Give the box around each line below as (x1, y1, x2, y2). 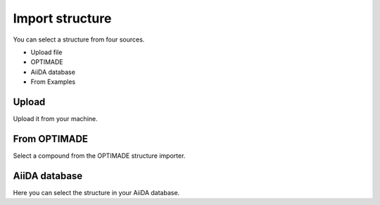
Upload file (30, 48, 63, 56)
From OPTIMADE (13, 132, 88, 144)
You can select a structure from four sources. (13, 35, 145, 44)
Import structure (13, 11, 112, 26)
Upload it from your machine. (13, 115, 98, 123)
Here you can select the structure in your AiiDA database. (13, 188, 180, 197)
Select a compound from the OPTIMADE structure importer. (13, 151, 186, 160)
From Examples (30, 77, 76, 86)
